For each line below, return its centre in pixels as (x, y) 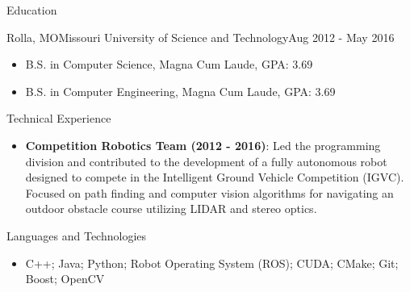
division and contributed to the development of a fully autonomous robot (206, 161)
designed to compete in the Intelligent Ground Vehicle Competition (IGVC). (215, 177)
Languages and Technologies (77, 235)
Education (32, 10)
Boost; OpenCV (65, 279)
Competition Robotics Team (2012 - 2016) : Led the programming (203, 145)
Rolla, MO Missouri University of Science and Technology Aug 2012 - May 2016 (201, 37)
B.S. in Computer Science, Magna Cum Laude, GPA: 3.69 (169, 64)
